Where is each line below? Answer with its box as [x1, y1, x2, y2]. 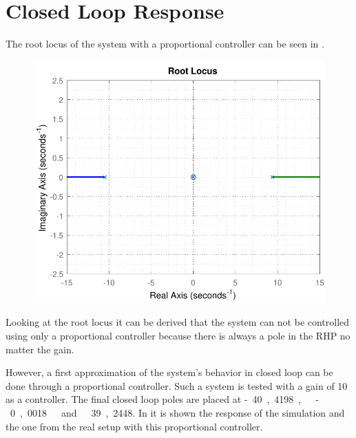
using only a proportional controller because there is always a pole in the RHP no [6, 328, 350, 343]
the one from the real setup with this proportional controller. [6, 419, 263, 433]
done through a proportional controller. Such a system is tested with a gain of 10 [6, 378, 348, 393]
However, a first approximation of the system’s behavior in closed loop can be [6, 365, 333, 379]
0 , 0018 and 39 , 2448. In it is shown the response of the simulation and [10, 406, 345, 419]
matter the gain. [6, 342, 74, 356]
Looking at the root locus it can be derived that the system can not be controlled [6, 315, 350, 329]
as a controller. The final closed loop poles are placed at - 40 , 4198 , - [6, 392, 319, 406]
